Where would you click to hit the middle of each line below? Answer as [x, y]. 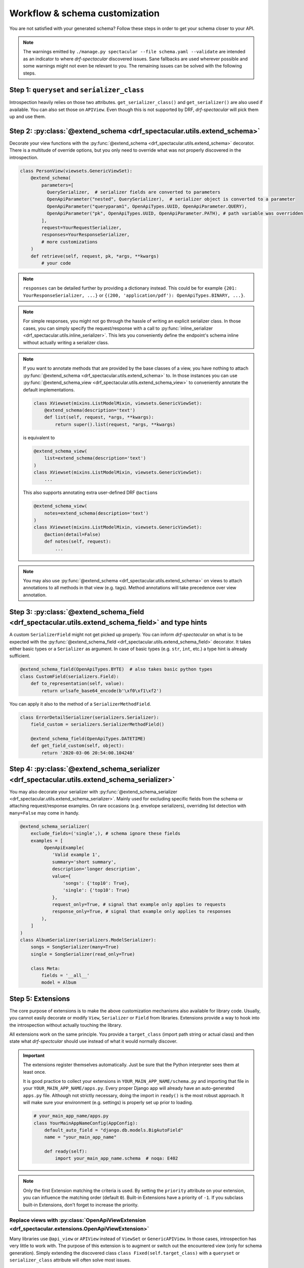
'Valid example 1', [76, 855]
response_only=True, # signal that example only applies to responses [142, 911]
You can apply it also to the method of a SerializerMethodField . [80, 704]
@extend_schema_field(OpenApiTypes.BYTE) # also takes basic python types [116, 669]
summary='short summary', [84, 862]
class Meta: [46, 968]
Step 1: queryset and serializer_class [77, 90]
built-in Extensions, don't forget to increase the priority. [81, 1205]
